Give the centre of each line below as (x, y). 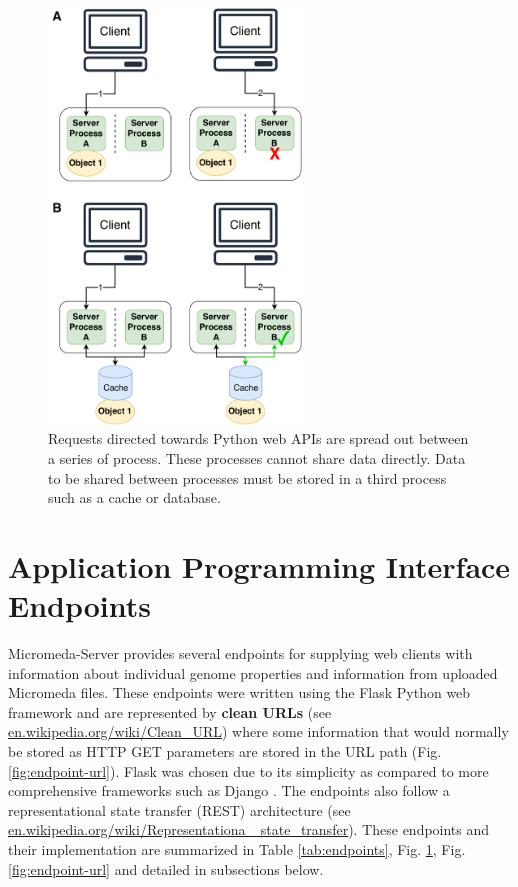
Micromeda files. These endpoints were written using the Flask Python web (239, 692)
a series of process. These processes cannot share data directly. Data (257, 457)
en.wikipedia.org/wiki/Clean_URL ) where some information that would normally (258, 731)
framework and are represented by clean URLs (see (170, 711)
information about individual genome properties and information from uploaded (253, 672)
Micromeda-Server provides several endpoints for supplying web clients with (240, 653)
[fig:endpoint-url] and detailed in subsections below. (166, 868)
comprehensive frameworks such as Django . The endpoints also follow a (229, 790)
